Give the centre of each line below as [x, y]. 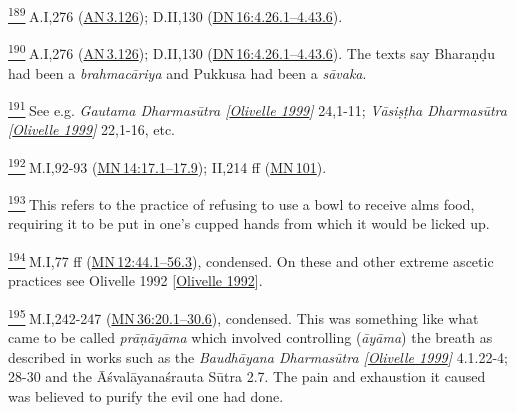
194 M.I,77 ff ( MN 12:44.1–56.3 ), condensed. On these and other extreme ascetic [251, 259]
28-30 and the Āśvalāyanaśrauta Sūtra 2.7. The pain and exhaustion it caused [247, 376]
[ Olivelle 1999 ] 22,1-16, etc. [91, 129]
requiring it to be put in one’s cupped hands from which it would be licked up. [249, 223]
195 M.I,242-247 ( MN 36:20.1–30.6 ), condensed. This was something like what [243, 316]
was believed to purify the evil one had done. [146, 395]
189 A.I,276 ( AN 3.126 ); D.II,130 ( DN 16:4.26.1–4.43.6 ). [175, 14]
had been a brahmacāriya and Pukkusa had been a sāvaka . [187, 72]
